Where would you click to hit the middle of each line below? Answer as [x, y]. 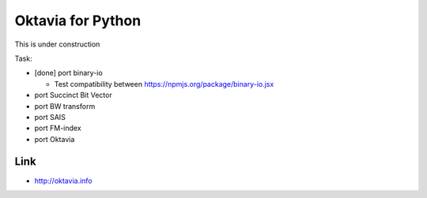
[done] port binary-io [68, 73]
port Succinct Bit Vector [73, 95]
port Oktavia [55, 139]
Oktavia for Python [78, 21]
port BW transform [65, 106]
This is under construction [57, 44]
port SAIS [50, 117]
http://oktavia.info [63, 181]
